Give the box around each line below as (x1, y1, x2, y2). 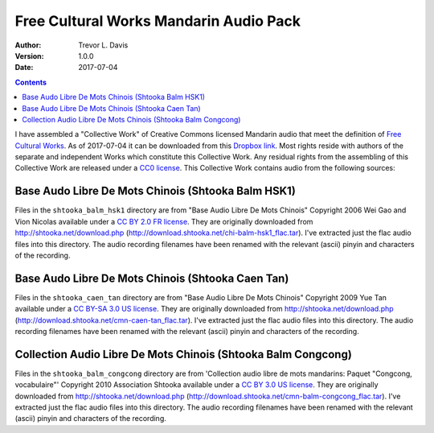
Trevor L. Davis (78, 40, 129, 50)
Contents (14, 77, 47, 87)
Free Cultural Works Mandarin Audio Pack (14, 12, 301, 30)
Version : (14, 51, 44, 60)
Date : (14, 63, 34, 72)
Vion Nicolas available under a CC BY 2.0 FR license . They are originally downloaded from (14, 216, 313, 226)
